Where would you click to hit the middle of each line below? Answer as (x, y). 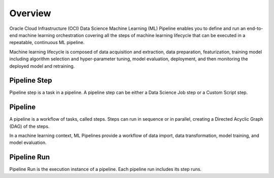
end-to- (255, 28)
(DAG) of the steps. (29, 126)
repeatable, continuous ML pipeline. (47, 43)
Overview (30, 13)
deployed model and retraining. (42, 66)
